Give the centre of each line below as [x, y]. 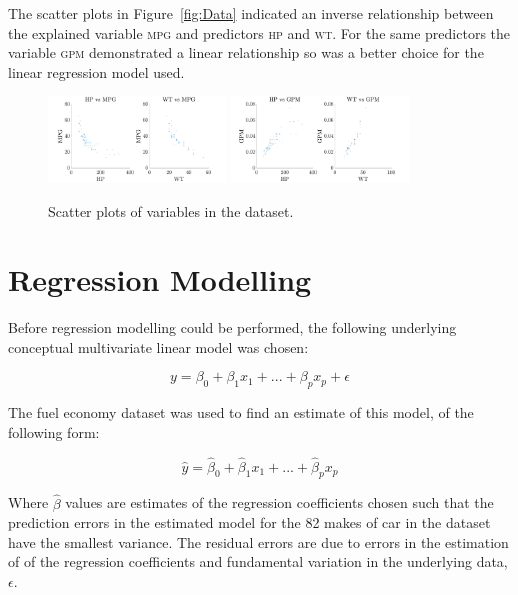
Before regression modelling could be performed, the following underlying [232, 327]
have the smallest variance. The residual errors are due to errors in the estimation [258, 541]
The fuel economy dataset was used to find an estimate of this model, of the [241, 412]
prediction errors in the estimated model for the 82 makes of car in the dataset [249, 522]
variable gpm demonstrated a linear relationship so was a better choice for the [246, 52]
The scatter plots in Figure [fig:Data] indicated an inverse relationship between [251, 13]
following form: [54, 431]
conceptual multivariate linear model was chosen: [158, 346]
